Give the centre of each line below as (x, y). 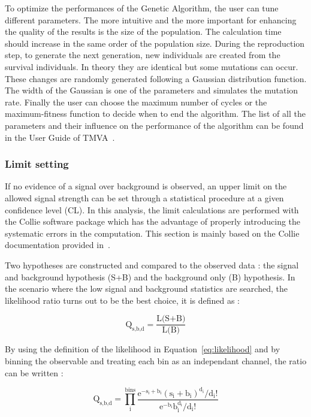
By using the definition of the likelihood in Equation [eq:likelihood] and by (143, 349)
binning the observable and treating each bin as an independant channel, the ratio (156, 360)
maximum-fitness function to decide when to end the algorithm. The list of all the (155, 114)
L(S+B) (171, 319)
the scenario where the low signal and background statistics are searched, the (146, 288)
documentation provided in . (58, 245)
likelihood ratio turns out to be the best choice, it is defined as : (122, 300)
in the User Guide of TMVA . (60, 137)
